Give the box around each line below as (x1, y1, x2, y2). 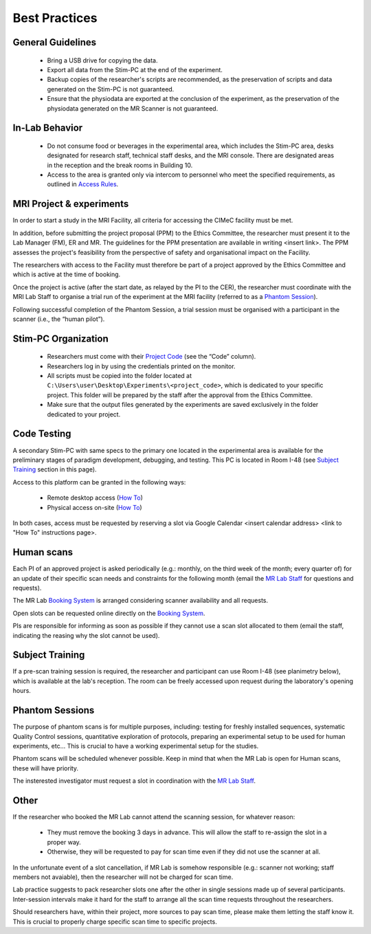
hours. (12, 687, 31, 695)
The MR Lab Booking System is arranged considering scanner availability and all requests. (12, 597, 269, 605)
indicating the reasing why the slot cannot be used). (12, 631, 160, 639)
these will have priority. (12, 764, 79, 772)
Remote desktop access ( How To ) (47, 493, 144, 502)
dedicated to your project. (47, 410, 121, 419)
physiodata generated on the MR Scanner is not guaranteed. (47, 104, 218, 113)
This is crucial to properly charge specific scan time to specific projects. (12, 918, 218, 926)
